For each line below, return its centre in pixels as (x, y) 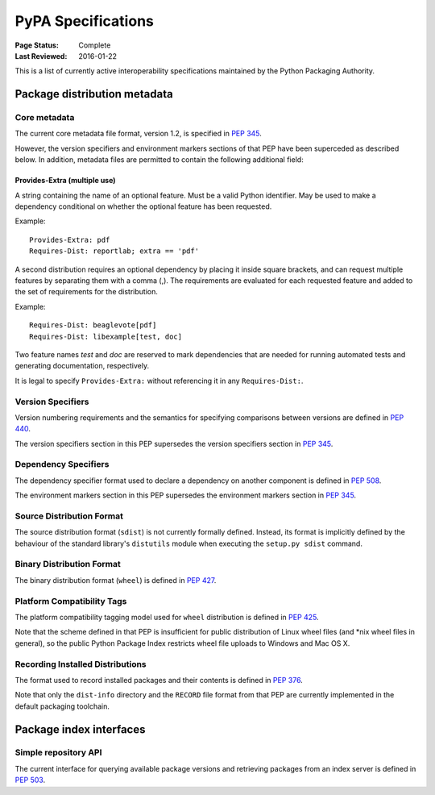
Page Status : (37, 45)
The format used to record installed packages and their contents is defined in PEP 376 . (159, 680)
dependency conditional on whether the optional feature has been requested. (143, 206)
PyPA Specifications (85, 21)
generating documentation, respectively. (82, 366)
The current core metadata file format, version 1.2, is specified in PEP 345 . (138, 134)
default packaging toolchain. (62, 706)
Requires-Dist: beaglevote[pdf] (93, 325)
